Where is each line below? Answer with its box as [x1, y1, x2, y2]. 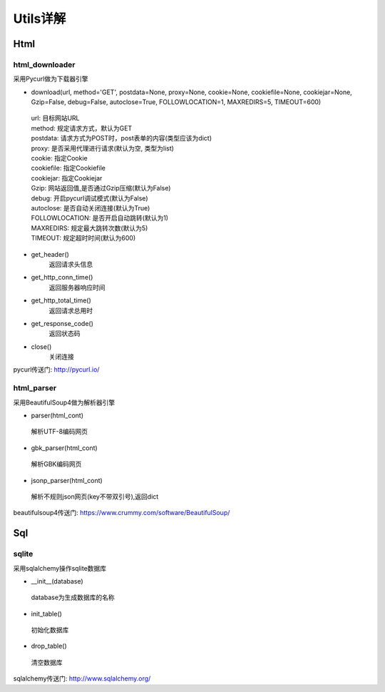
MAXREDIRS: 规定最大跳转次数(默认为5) [31, 223, 148, 232]
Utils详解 [13, 11, 66, 26]
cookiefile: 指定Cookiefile [31, 164, 106, 173]
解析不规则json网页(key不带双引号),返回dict [31, 492, 159, 501]
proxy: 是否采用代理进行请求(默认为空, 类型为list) [31, 143, 175, 153]
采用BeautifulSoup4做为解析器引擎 [13, 398, 115, 407]
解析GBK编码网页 [31, 460, 82, 469]
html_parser [13, 383, 57, 393]
